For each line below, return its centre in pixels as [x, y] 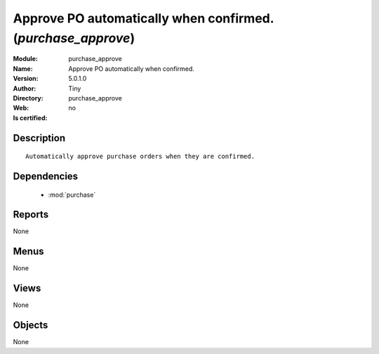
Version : [26, 79]
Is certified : [30, 118]
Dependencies [46, 176]
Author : [25, 88]
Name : [23, 68]
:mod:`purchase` [72, 195]
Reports [31, 215]
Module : [25, 59]
